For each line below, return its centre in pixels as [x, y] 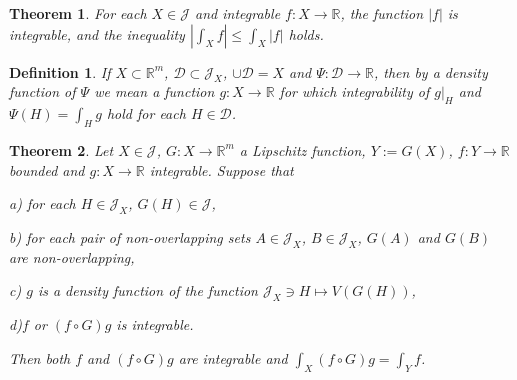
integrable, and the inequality [97, 33]
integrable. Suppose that [221, 169]
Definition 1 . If [60, 71]
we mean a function [154, 91]
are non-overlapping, [72, 256]
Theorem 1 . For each [78, 13]
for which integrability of [354, 91]
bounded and [47, 169]
